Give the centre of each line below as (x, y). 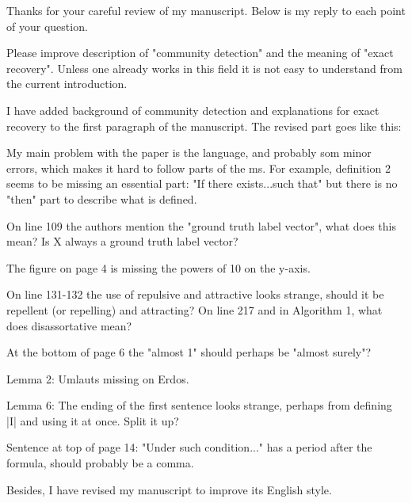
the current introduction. (67, 84)
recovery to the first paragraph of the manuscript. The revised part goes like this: (204, 126)
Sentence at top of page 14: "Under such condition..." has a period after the (189, 447)
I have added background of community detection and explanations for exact (193, 110)
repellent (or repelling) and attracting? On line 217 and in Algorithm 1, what (195, 309)
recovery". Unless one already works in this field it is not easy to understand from (204, 68)
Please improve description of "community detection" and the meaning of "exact (200, 53)
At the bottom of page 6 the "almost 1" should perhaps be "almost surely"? (189, 352)
